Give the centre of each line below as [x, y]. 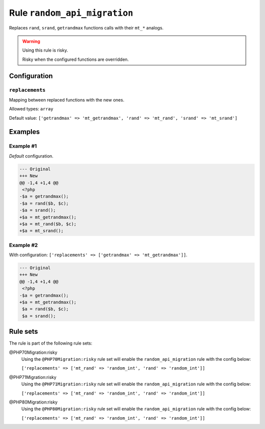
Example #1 [23, 146]
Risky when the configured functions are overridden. [76, 59]
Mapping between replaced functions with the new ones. [67, 100]
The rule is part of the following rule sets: [51, 343]
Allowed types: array [31, 109]
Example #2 [24, 245]
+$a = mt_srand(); [41, 231]
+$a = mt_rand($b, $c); [48, 224]
